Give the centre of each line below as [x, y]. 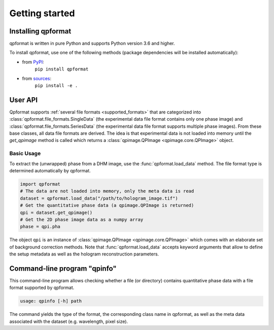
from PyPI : [33, 62]
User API [24, 100]
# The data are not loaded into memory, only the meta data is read [107, 191]
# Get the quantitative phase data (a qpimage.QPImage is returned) [107, 206]
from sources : [37, 78]
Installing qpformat [40, 31]
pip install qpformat [62, 69]
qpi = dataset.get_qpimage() [56, 212]
